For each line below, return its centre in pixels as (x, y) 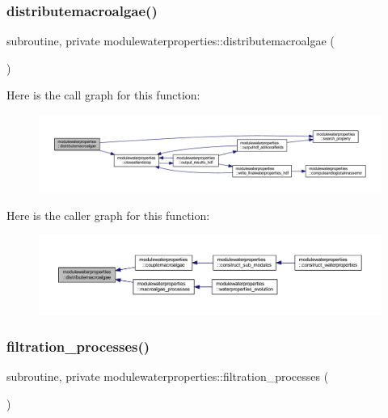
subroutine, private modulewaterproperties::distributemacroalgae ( (171, 41)
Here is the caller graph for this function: (108, 215)
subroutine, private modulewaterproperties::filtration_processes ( (168, 376)
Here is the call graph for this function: (103, 95)
